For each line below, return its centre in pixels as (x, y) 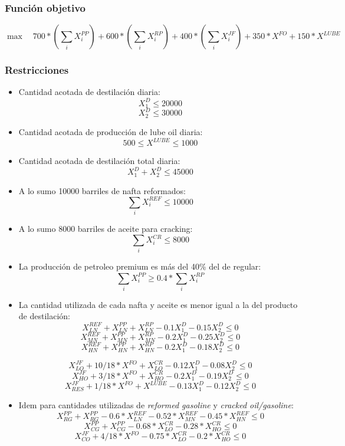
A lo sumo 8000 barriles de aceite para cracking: (106, 228)
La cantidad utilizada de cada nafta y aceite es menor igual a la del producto (158, 304)
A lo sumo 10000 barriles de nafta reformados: (102, 190)
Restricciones (37, 70)
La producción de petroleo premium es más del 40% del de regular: (140, 266)
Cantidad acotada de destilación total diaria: (99, 161)
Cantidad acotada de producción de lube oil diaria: (111, 131)
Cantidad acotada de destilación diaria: (89, 92)
